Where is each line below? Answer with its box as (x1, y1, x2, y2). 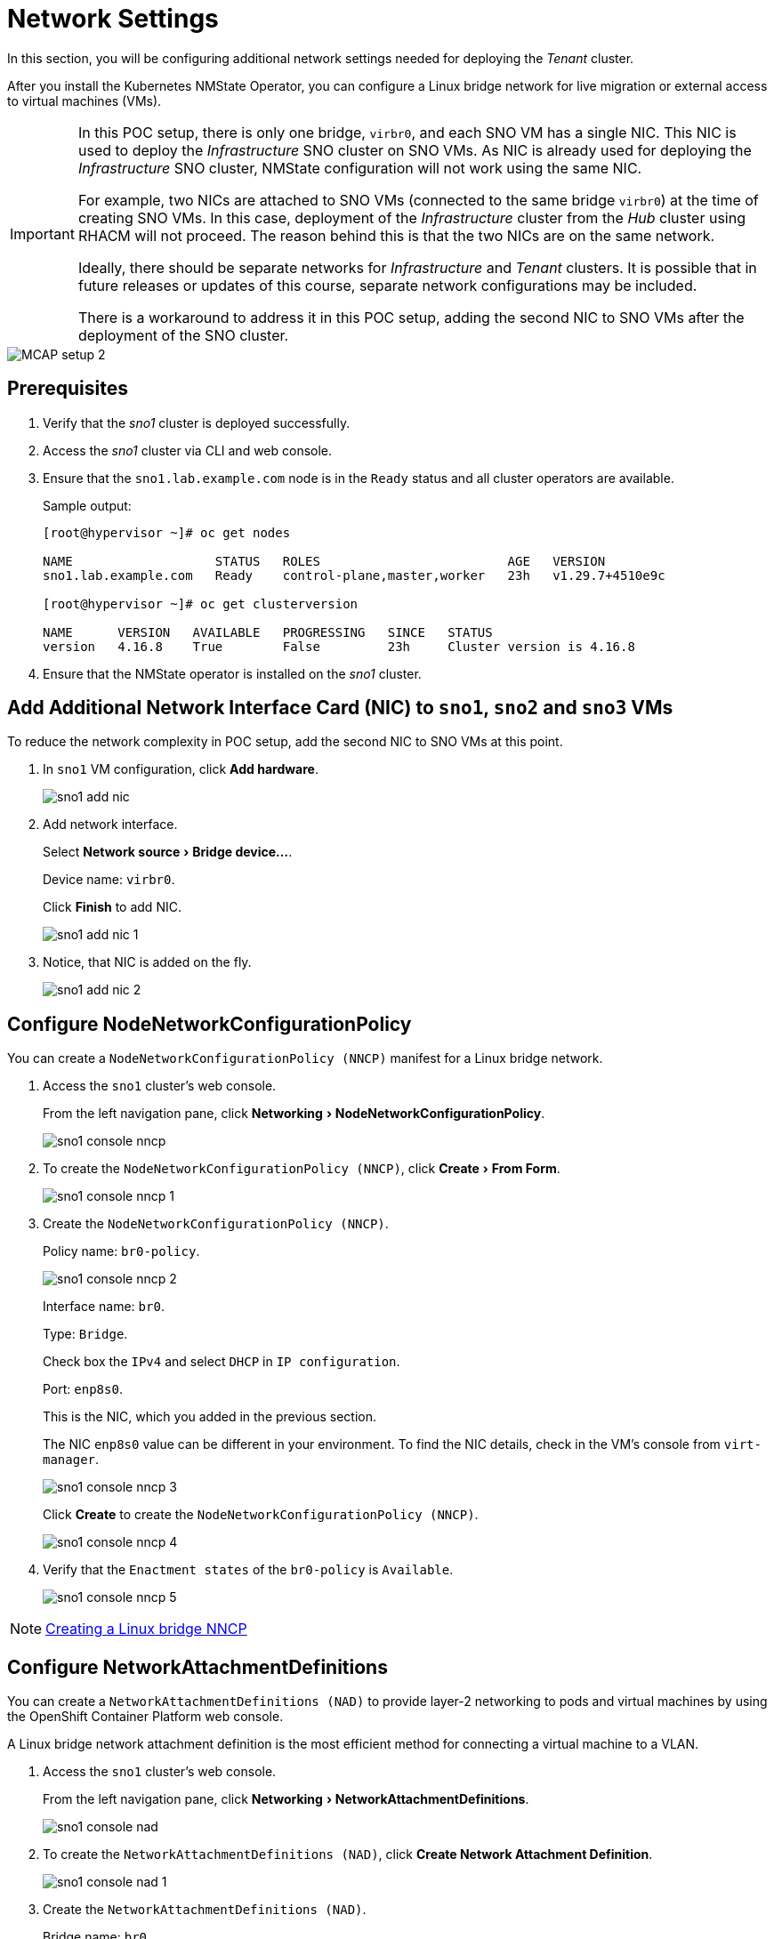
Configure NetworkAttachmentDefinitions (7, 1655, 388, 1678)
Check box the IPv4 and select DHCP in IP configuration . (43, 1354, 400, 1370)
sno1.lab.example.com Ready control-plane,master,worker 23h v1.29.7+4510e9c (43, 567, 665, 583)
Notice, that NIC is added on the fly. (43, 954, 252, 970)
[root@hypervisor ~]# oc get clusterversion (43, 596, 359, 611)
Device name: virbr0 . (43, 872, 175, 888)
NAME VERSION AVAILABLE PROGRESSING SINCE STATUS (43, 624, 493, 640)
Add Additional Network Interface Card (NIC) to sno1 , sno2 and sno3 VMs (7, 696, 673, 720)
